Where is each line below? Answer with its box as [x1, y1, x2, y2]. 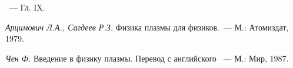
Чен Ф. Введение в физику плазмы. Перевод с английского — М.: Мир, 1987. [5, 52, 289, 64]
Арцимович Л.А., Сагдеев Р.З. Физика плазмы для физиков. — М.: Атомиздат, [5, 21, 289, 33]
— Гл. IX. [9, 1, 45, 13]
